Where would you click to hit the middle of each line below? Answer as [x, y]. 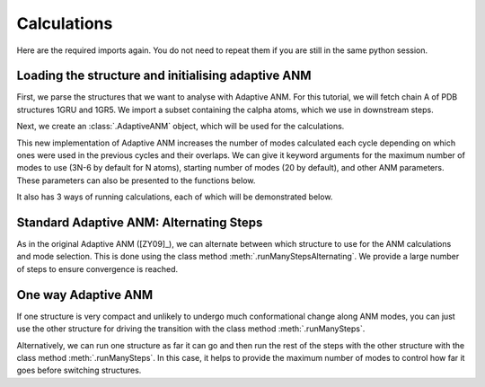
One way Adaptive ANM [85, 295]
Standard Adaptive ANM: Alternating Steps [140, 223]
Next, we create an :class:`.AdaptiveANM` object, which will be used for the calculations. [181, 127]
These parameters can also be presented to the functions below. [136, 180]
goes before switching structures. [79, 370]
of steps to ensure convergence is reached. [97, 268]
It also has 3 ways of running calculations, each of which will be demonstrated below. [175, 197]
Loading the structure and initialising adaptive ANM [164, 76]
